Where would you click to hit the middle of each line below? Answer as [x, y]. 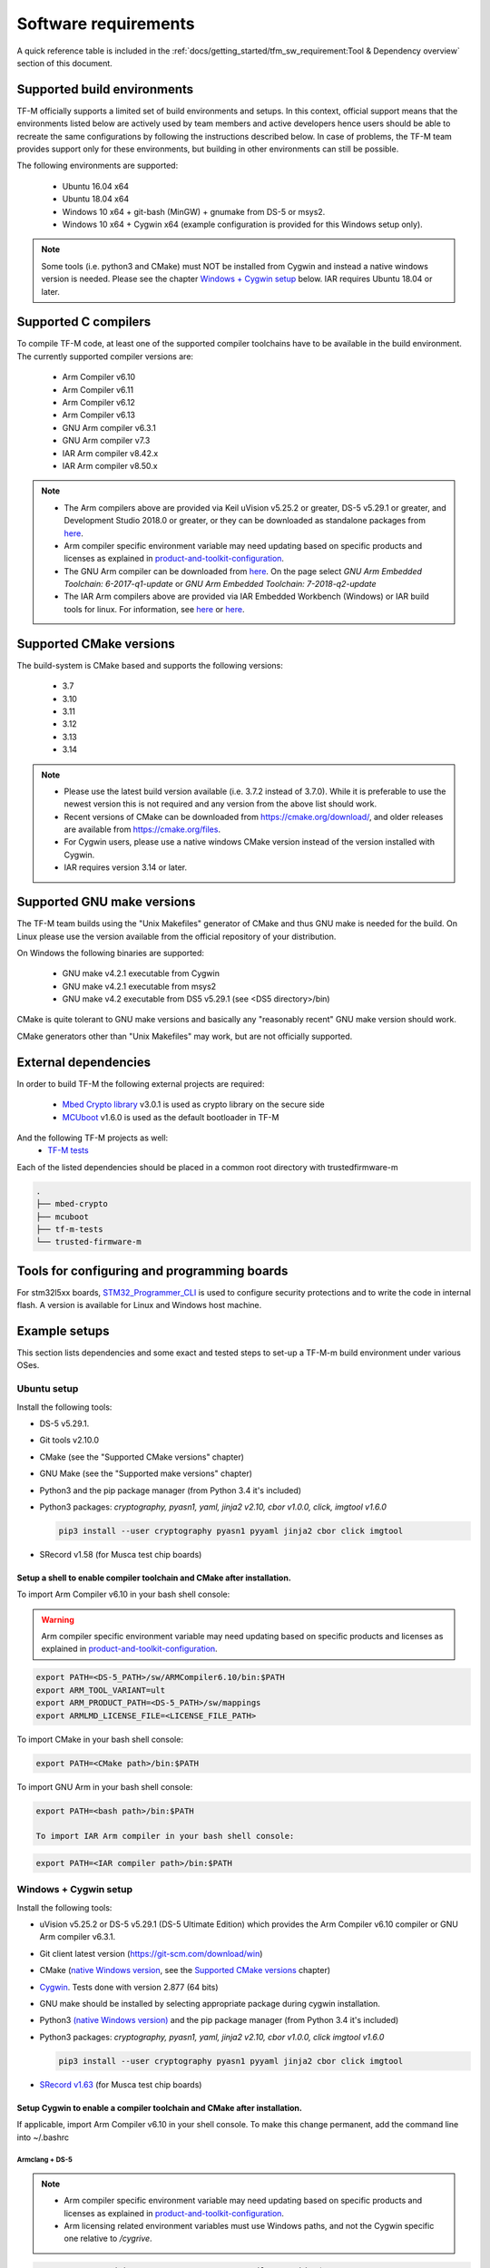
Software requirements [106, 24]
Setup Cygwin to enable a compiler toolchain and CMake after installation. [160, 2107]
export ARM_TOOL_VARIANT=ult [101, 1690]
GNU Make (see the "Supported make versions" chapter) [146, 1473]
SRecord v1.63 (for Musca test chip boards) [121, 2084]
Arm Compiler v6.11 [98, 389]
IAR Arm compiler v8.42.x [110, 453]
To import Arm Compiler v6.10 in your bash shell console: [123, 1594]
